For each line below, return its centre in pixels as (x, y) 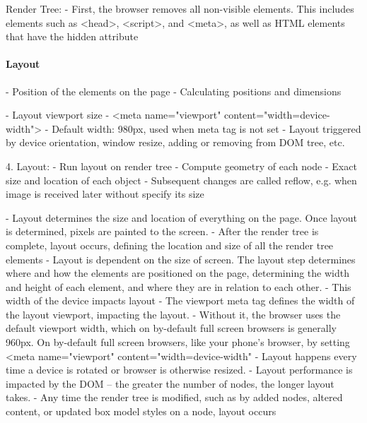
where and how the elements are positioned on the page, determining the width (177, 273)
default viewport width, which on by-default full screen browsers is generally (171, 328)
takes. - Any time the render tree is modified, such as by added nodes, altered (174, 397)
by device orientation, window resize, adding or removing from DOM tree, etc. (175, 142)
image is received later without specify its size (105, 194)
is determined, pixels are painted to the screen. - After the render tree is (162, 231)
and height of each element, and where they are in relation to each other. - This (179, 286)
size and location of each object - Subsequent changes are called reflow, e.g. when (181, 180)
